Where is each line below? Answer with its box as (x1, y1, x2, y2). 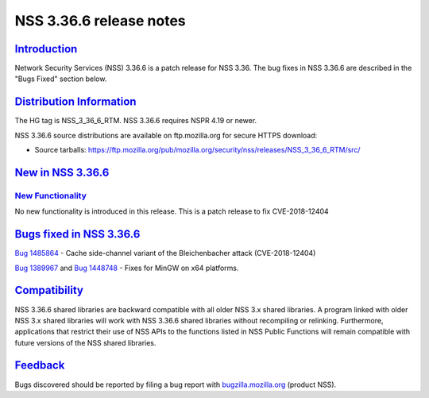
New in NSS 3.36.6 (14, 165, 110, 179)
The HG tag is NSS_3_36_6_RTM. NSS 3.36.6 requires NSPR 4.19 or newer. (14, 116, 257, 126)
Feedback (14, 358, 65, 373)
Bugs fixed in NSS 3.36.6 (14, 227, 141, 242)
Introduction (14, 42, 78, 56)
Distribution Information (14, 95, 137, 109)
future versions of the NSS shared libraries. (14, 338, 157, 347)
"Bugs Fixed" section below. (14, 74, 107, 83)
